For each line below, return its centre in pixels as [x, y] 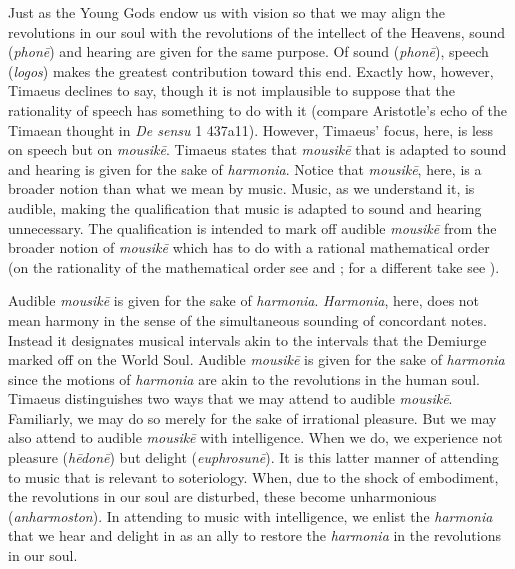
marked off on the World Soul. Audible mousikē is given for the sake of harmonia [256, 359]
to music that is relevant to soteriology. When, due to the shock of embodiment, [253, 476]
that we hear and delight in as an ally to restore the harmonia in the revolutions [254, 535]
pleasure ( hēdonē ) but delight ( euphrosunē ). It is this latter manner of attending [253, 457]
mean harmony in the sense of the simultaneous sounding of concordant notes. [247, 319]
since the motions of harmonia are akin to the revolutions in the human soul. [244, 378]
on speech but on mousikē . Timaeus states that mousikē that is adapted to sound [257, 149]
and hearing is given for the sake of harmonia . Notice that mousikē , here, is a [245, 168]
